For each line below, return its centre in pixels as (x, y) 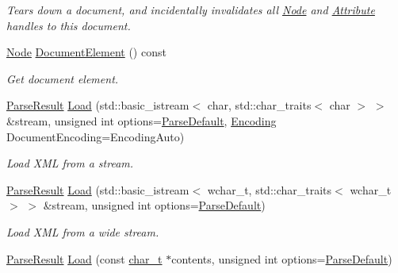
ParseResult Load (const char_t (84, 258)
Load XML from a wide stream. (83, 231)
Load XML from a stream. (70, 163)
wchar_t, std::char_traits (270, 189)
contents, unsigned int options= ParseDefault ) (282, 258)
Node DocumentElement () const (86, 52)
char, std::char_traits (259, 105)
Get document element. (63, 78)
